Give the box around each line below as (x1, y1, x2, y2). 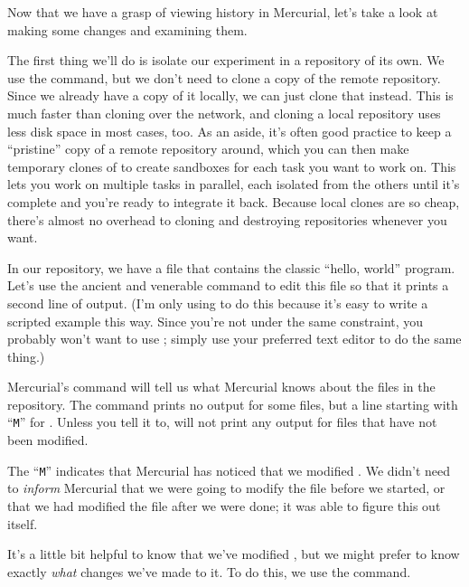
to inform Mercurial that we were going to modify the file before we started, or (7, 478, 446, 497)
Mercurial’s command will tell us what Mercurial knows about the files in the (7, 377, 436, 396)
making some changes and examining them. (7, 20, 248, 39)
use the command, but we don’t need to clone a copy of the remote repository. (7, 68, 441, 87)
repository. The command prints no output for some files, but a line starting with (7, 394, 458, 413)
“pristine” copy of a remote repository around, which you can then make (7, 139, 409, 158)
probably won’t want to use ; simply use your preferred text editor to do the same (7, 329, 462, 348)
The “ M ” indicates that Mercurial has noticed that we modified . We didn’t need (7, 460, 451, 479)
